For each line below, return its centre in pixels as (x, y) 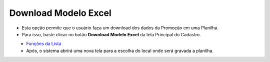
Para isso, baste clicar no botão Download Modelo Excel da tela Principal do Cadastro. (111, 34)
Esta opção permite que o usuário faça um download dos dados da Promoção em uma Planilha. (120, 28)
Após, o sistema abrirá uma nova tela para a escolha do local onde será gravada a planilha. (120, 51)
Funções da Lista (44, 44)
